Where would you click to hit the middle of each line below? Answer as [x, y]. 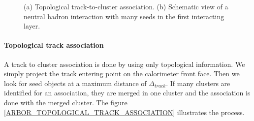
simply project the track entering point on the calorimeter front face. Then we [122, 74]
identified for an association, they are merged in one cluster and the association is [127, 93]
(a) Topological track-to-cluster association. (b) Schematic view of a [126, 6]
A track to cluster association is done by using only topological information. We [125, 64]
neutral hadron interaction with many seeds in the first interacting [124, 16]
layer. [32, 26]
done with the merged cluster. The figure [66, 102]
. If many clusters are [198, 83]
